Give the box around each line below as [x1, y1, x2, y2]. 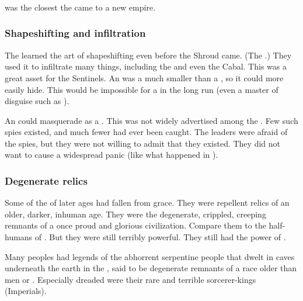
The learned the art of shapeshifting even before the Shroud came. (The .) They [5, 49, 292, 61]
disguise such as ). [5, 95, 69, 107]
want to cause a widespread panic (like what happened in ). [5, 148, 218, 161]
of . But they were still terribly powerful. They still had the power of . [34, 231, 286, 243]
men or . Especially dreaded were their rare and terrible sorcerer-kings [5, 273, 256, 285]
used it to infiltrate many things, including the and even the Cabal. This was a [5, 60, 287, 72]
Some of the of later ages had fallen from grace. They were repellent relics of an [5, 196, 290, 209]
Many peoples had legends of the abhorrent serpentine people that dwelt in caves [5, 250, 295, 262]
